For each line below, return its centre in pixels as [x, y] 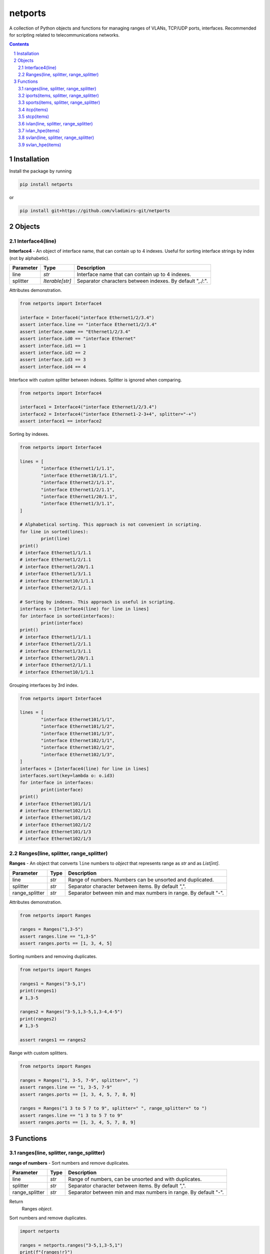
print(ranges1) [38, 991]
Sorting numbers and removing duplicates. [53, 957]
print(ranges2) [38, 1019]
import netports [40, 1231]
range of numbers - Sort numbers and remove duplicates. [69, 1163]
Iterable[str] [57, 281]
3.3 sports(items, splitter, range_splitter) [59, 102]
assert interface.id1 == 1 [53, 346]
